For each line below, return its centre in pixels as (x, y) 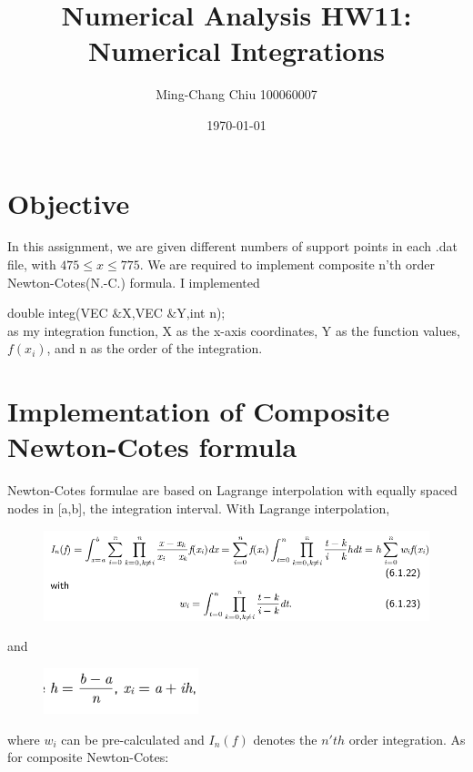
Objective (69, 203)
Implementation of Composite (199, 411)
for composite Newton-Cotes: (88, 757)
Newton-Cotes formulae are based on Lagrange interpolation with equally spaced (232, 490)
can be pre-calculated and (133, 739)
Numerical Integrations (236, 51)
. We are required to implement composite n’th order (287, 264)
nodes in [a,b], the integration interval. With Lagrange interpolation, (199, 508)
